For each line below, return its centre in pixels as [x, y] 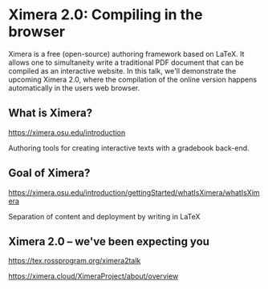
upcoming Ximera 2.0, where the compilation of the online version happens [133, 79]
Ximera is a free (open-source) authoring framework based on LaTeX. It [126, 54]
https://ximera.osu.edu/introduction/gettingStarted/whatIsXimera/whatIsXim [134, 192]
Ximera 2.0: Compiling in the [106, 15]
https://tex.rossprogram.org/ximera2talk [75, 261]
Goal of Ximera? [49, 173]
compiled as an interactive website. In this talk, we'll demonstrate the [122, 70]
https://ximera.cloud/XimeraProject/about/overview [93, 276]
